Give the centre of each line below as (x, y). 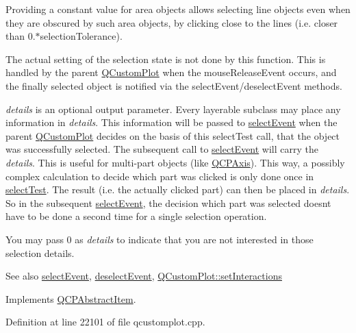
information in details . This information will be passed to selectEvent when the (171, 122)
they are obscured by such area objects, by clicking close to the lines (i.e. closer (172, 22)
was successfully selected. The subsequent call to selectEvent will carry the (162, 149)
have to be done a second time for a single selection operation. (136, 216)
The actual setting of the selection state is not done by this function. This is (166, 59)
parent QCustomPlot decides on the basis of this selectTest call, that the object (173, 135)
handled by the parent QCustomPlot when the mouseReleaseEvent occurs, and (171, 72)
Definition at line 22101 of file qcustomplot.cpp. (105, 322)
